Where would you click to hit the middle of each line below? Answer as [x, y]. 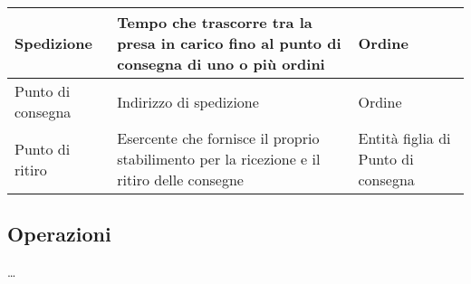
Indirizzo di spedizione [188, 101]
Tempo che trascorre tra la [215, 22]
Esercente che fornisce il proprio [218, 138]
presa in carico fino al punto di [229, 43]
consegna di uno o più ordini [221, 64]
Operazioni [59, 234]
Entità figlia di [404, 138]
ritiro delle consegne [180, 180]
